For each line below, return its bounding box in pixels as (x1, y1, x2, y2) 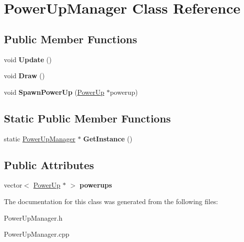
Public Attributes (4, 157, 94, 172)
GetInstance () (83, 133, 133, 143)
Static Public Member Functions (4, 110, 171, 125)
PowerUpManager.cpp (4, 229, 70, 239)
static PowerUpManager (4, 133, 75, 143)
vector (4, 180, 22, 190)
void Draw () (4, 70, 45, 81)
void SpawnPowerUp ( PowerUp (4, 86, 105, 97)
